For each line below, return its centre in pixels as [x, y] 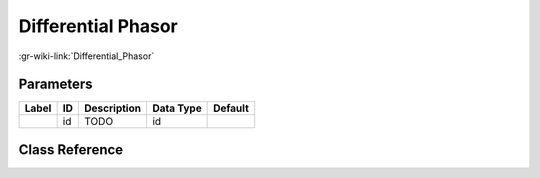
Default [231, 108]
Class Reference [71, 149]
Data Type [176, 108]
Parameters [55, 84]
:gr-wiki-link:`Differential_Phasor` [86, 56]
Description [113, 108]
